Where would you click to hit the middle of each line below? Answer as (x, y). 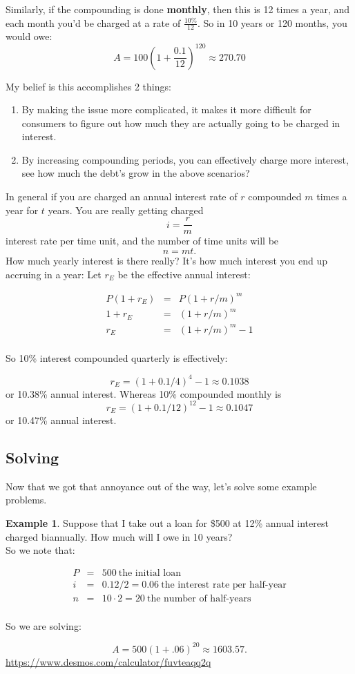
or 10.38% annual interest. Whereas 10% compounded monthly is (144, 393)
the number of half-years (199, 598)
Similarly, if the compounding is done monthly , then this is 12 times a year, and (177, 9)
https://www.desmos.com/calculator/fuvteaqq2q (108, 661)
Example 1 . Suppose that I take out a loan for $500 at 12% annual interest (167, 522)
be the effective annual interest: (184, 274)
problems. (26, 500)
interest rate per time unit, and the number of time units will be (142, 241)
